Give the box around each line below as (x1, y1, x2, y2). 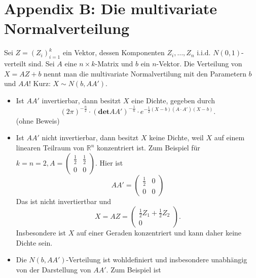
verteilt (4, 58, 26, 69)
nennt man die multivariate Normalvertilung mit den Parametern (44, 68, 246, 78)
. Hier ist (95, 157, 123, 168)
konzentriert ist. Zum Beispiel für (97, 142, 200, 153)
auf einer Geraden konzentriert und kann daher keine (76, 227, 242, 238)
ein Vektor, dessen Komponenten (62, 47, 165, 58)
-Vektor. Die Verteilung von (156, 58, 242, 69)
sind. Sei (28, 58, 55, 69)
